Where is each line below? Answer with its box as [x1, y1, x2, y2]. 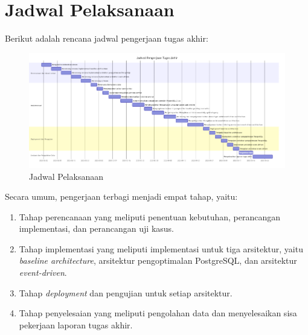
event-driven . [19, 266, 67, 279]
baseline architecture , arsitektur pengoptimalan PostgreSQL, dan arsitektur [19, 254, 297, 267]
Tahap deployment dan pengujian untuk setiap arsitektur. [19, 286, 233, 299]
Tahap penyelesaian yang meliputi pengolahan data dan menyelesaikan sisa [19, 307, 297, 319]
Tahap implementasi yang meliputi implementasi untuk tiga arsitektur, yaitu [19, 242, 303, 255]
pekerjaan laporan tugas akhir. [19, 318, 133, 331]
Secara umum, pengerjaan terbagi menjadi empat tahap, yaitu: [5, 190, 238, 203]
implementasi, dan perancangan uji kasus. [19, 222, 174, 235]
